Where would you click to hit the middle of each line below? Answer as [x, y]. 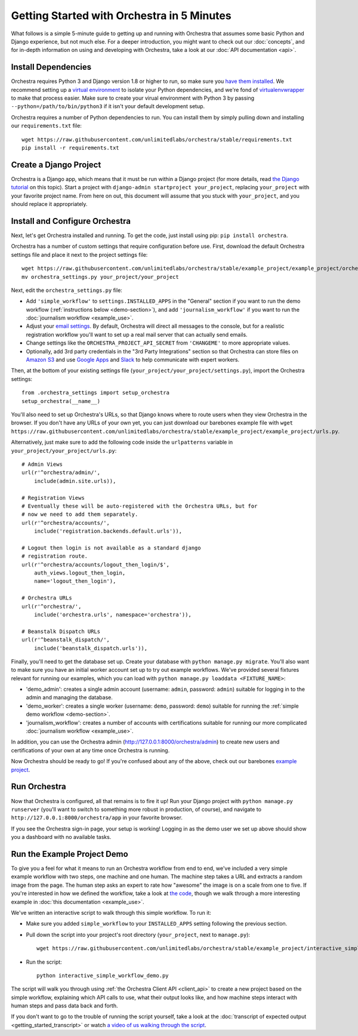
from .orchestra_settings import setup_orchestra [96, 393]
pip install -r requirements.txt [70, 147]
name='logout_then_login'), [75, 581]
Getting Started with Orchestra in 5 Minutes [121, 16]
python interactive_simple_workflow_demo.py [103, 975]
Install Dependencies [51, 67]
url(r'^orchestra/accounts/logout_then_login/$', [96, 565]
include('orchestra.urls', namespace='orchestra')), [113, 614]
